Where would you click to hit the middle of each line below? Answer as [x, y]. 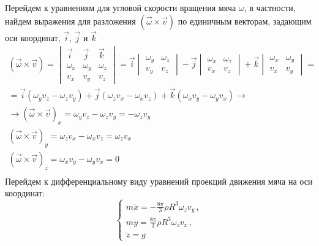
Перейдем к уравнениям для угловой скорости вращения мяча [121, 7]
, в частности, [270, 7]
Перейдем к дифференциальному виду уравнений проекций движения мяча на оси [159, 181]
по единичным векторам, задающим [245, 21]
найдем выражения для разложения [70, 21]
